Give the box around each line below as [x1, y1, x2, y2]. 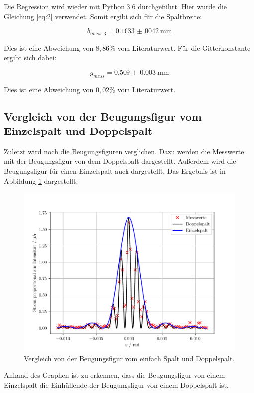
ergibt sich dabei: [4, 52, 57, 63]
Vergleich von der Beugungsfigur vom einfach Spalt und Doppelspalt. [24, 353, 235, 363]
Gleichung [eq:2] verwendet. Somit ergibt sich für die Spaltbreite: [4, 11, 202, 21]
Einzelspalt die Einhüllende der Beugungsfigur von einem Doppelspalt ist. [4, 379, 229, 390]
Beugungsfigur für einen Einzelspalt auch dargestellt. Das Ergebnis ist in [4, 166, 226, 176]
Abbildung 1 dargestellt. [4, 175, 78, 186]
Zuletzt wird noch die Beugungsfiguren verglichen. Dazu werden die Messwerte [4, 146, 244, 156]
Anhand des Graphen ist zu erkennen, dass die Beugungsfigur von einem [4, 370, 225, 380]
